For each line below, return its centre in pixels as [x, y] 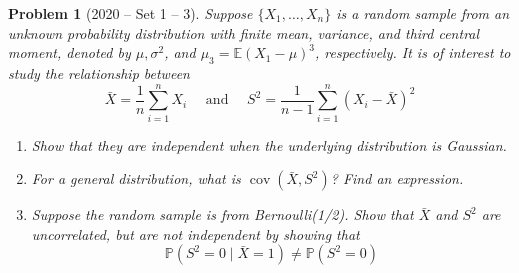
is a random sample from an [423, 13]
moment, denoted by [69, 52]
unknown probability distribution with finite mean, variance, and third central [244, 32]
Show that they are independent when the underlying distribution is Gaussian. [269, 144]
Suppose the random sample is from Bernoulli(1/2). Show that [222, 214]
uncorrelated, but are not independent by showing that [195, 233]
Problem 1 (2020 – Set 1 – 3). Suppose [130, 13]
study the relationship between [99, 72]
